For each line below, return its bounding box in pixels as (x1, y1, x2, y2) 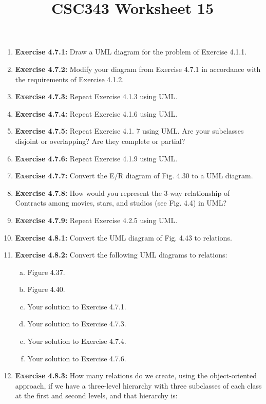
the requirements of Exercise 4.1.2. (15, 74, 124, 84)
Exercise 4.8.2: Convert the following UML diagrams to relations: (15, 249, 227, 260)
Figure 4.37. (27, 266, 65, 277)
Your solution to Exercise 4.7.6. (27, 353, 126, 363)
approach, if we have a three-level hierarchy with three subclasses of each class (15, 380, 262, 391)
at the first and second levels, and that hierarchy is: (15, 390, 178, 401)
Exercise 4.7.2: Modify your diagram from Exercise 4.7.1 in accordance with (15, 63, 261, 74)
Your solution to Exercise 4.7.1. (27, 301, 126, 311)
